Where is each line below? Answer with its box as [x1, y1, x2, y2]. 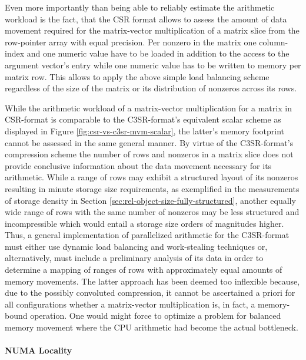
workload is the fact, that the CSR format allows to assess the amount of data [5, 12, 287, 25]
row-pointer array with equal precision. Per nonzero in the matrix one [5, 35, 257, 48]
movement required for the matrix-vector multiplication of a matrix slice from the [5, 24, 300, 37]
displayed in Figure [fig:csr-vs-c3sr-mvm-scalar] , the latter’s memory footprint [5, 124, 285, 137]
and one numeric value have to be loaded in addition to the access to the [26, 47, 290, 60]
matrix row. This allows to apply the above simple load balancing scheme [5, 70, 270, 82]
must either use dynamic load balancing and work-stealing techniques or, [5, 240, 268, 252]
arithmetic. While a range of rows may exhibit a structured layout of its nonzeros [5, 171, 298, 183]
